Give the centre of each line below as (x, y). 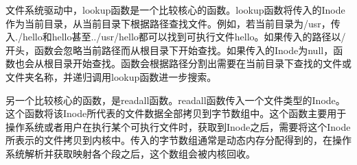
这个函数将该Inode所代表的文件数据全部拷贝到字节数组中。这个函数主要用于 (176, 113)
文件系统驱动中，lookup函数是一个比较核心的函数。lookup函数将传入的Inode (175, 10)
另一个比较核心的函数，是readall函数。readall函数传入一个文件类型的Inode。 (175, 100)
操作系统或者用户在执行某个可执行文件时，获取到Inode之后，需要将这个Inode (178, 126)
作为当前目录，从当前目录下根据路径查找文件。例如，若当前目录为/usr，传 (173, 23)
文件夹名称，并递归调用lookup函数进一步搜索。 (111, 76)
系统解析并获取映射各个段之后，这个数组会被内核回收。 (130, 153)
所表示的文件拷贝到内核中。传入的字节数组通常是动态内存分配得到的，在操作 (178, 140)
